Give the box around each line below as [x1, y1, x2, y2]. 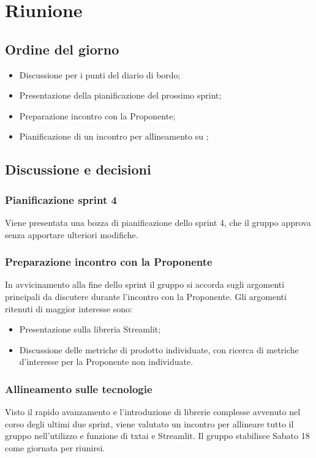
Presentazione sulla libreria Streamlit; [19, 323, 161, 336]
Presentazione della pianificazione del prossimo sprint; [19, 89, 222, 102]
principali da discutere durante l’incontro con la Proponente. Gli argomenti [5, 290, 287, 302]
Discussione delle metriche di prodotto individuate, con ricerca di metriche [19, 343, 299, 356]
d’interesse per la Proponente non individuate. [19, 355, 194, 368]
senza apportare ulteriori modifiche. [5, 228, 138, 241]
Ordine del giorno [5, 39, 119, 58]
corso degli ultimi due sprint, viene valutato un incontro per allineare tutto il [5, 417, 294, 430]
